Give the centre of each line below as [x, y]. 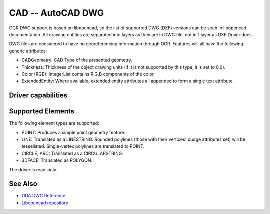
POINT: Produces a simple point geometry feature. [74, 132]
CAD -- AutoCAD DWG [57, 13]
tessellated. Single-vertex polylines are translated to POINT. [83, 146]
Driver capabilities [38, 96]
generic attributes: [28, 51]
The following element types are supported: [54, 123]
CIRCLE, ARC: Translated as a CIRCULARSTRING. [72, 153]
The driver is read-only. [33, 169]
